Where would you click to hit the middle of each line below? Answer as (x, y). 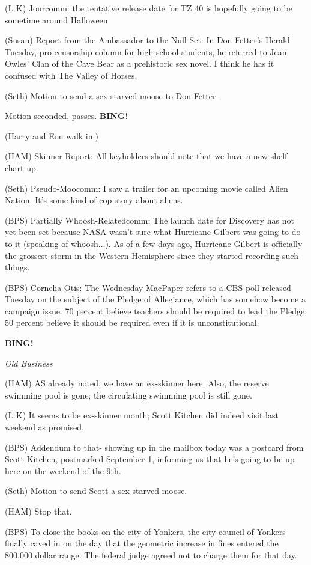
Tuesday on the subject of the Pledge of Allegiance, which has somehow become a (155, 299)
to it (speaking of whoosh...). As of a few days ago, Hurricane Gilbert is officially (154, 243)
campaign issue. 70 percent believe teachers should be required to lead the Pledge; (156, 310)
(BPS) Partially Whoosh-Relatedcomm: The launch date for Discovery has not (149, 220)
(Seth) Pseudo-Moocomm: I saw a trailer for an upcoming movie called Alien (146, 188)
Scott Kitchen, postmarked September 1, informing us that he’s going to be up (150, 459)
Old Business (29, 363)
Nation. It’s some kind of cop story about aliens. (94, 200)
